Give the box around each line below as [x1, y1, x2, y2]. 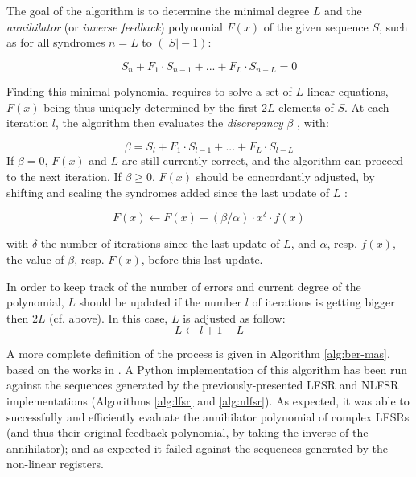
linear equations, [307, 83, 389, 100]
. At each [344, 98, 389, 115]
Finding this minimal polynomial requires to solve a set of [6, 83, 292, 100]
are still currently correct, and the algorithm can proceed [122, 152, 403, 169]
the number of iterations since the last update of [40, 235, 280, 252]
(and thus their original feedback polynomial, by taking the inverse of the [6, 424, 369, 441]
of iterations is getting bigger [252, 294, 395, 310]
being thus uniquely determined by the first [43, 98, 258, 115]
